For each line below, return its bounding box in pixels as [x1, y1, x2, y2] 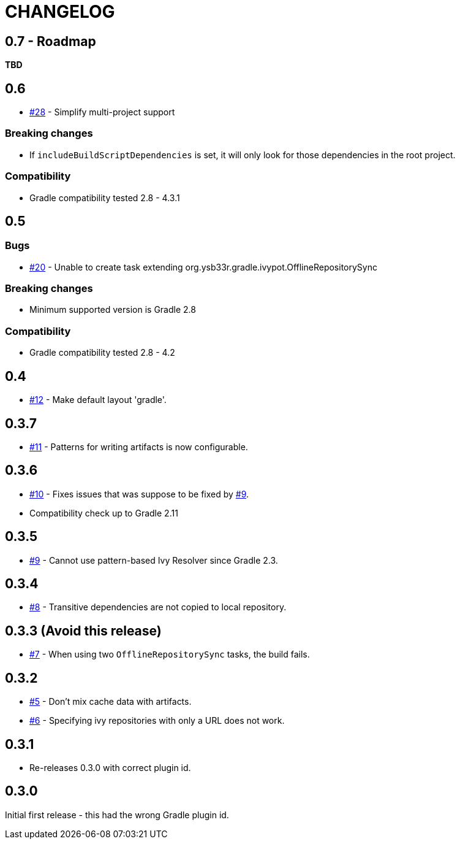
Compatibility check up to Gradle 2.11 [29, 507, 178, 518]
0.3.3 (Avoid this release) [5, 623, 162, 639]
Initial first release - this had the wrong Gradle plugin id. [5, 809, 229, 820]
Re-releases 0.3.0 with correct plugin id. [29, 762, 191, 773]
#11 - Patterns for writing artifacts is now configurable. [29, 441, 248, 452]
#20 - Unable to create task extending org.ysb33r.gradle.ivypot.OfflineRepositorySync [29, 261, 377, 272]
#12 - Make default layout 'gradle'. [29, 394, 167, 405]
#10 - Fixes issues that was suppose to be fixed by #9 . [29, 488, 249, 499]
